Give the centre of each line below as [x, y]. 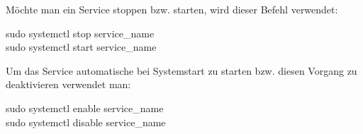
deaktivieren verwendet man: [68, 84]
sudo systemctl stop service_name [80, 33]
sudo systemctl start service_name [81, 47]
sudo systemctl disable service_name [86, 122]
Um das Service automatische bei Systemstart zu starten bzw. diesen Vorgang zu [181, 70]
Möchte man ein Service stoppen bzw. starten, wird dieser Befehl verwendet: [172, 9]
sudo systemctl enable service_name [85, 108]
